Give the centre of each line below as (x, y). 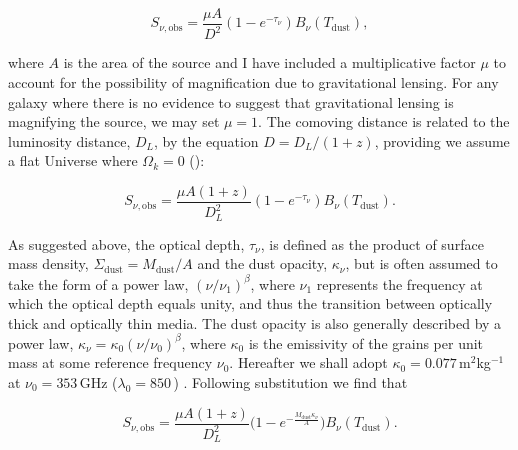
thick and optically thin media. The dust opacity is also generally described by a (255, 322)
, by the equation (206, 140)
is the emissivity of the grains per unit (366, 342)
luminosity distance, (69, 140)
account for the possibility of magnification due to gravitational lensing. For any (253, 82)
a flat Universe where (73, 160)
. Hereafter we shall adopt (308, 362)
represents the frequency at (399, 283)
